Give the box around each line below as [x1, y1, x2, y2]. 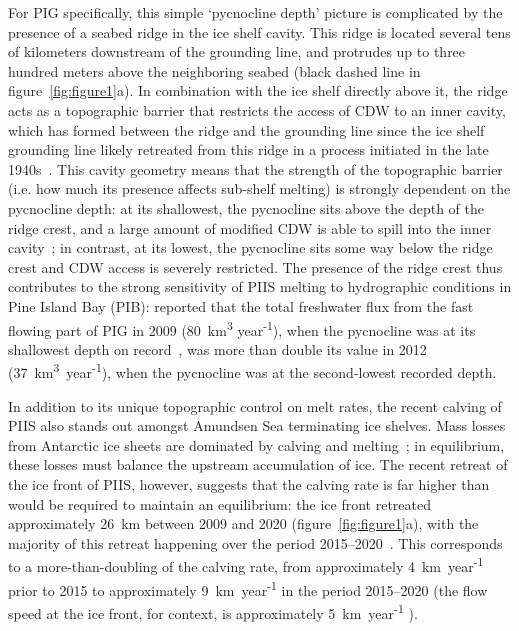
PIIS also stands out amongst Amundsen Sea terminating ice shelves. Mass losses [8, 415, 506, 436]
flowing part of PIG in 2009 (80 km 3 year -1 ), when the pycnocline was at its [8, 316, 476, 340]
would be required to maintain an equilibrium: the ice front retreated [8, 493, 431, 514]
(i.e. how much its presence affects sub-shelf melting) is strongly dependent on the [8, 178, 511, 199]
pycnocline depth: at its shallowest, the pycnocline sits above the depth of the [8, 197, 484, 218]
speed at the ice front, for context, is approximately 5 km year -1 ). [8, 599, 418, 623]
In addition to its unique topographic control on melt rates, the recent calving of [8, 395, 502, 416]
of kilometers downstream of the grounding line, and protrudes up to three [8, 41, 466, 62]
